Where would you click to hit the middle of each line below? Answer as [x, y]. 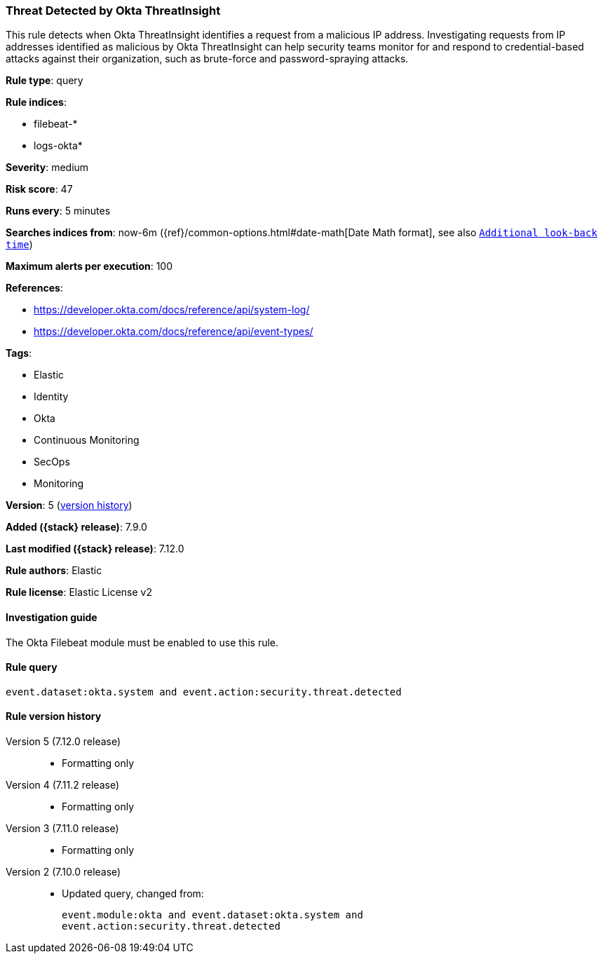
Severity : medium [47, 168]
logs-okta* [58, 146]
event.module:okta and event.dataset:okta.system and [212, 915]
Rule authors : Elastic [54, 571]
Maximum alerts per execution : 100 [89, 266]
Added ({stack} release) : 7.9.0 [76, 527]
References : [34, 288]
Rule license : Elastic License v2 [79, 592]
